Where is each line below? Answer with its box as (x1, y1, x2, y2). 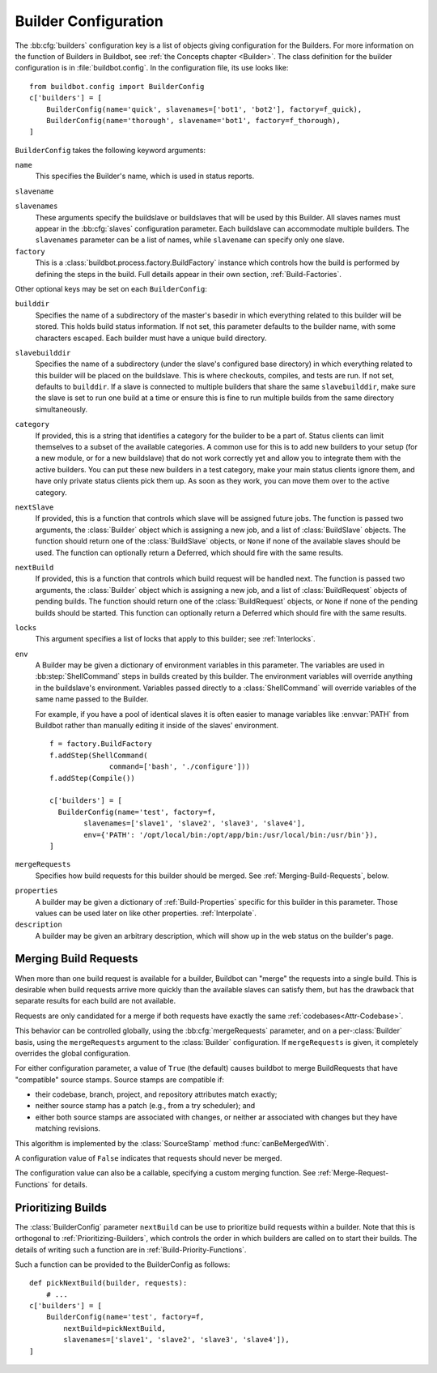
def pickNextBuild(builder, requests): (29, 1278, 188, 1288)
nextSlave (15, 503, 54, 512)
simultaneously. (35, 404, 88, 414)
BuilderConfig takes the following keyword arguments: (15, 145, 206, 155)
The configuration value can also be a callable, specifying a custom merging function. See (15, 1168, 316, 1178)
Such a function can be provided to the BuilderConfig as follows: (15, 1260, 231, 1269)
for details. (51, 1179, 88, 1189)
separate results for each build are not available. (15, 996, 176, 1006)
